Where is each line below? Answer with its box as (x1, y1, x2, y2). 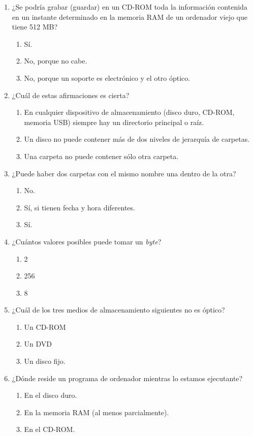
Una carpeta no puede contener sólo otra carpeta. (24, 150, 179, 161)
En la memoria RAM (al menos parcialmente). (24, 407, 169, 417)
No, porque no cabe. (24, 55, 87, 66)
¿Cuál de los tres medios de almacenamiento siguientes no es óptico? (12, 304, 225, 315)
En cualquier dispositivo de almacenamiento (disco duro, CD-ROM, (24, 107, 235, 117)
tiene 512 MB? (12, 21, 58, 32)
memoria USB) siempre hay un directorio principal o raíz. (24, 116, 204, 127)
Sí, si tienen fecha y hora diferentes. (24, 202, 135, 212)
